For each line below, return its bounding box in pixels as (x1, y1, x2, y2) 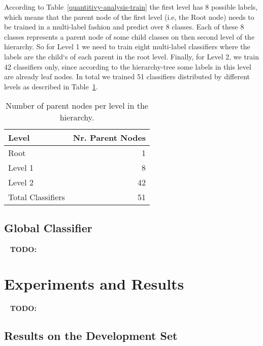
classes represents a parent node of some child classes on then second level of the (4, 31, 255, 42)
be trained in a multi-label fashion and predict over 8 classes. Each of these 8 (4, 21, 244, 32)
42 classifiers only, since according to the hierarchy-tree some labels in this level (4, 61, 251, 72)
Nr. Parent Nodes (73, 132, 146, 144)
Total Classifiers (8, 191, 65, 203)
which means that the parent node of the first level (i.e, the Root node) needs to (4, 11, 254, 22)
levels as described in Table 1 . (4, 81, 98, 91)
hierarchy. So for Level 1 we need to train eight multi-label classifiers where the (4, 41, 250, 52)
